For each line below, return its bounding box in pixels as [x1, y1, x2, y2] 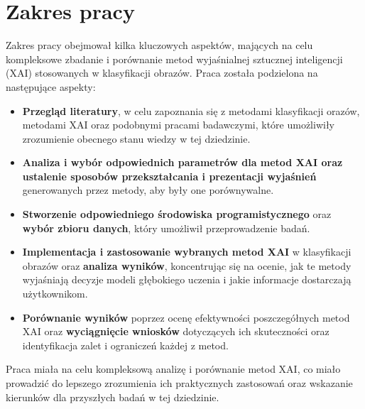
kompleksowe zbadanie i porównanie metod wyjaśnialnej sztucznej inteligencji [6, 51, 343, 66]
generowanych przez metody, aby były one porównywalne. [22, 182, 274, 197]
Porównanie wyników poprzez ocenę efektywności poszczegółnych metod [22, 310, 350, 325]
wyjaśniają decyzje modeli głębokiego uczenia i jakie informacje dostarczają [22, 272, 352, 287]
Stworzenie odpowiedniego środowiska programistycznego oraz [22, 207, 332, 222]
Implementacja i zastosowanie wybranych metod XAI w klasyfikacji [22, 244, 352, 259]
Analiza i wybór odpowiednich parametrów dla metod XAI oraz [22, 155, 343, 170]
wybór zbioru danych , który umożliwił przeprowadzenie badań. [22, 220, 310, 235]
